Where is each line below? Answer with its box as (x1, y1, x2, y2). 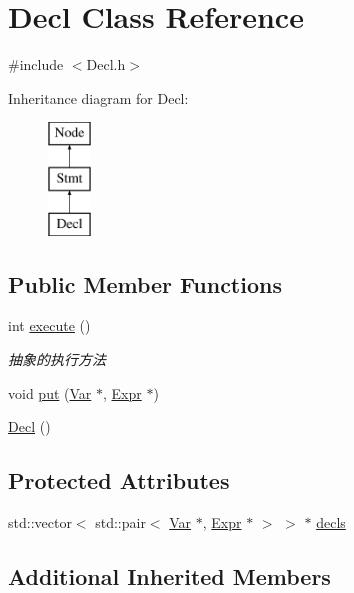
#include (8, 54, 64, 75)
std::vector (8, 512, 72, 533)
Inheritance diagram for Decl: (8, 87, 189, 108)
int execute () (8, 315, 91, 336)
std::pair (95, 512, 146, 533)
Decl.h (86, 54, 126, 75)
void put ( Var (8, 382, 92, 403)
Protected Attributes (8, 465, 230, 496)
